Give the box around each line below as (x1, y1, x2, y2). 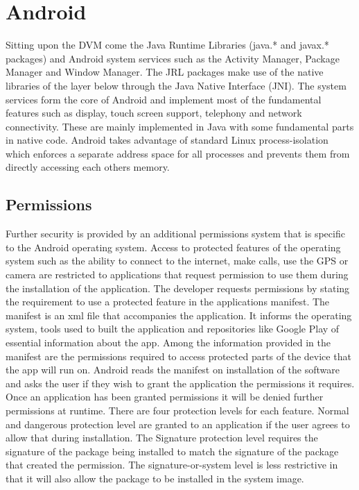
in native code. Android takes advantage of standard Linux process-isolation (6, 133, 329, 147)
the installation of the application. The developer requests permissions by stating (6, 280, 350, 295)
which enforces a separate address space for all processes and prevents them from (6, 146, 350, 160)
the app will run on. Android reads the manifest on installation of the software (6, 362, 340, 377)
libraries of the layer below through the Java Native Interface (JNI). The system (6, 78, 347, 92)
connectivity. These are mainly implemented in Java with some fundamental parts (6, 119, 354, 133)
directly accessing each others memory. (6, 160, 170, 174)
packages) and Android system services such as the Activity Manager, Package (6, 51, 340, 65)
